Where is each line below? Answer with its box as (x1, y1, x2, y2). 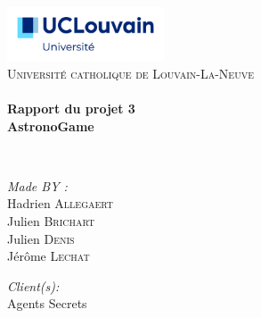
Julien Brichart (7, 211, 95, 230)
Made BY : (7, 176, 68, 195)
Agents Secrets (7, 294, 87, 313)
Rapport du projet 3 (7, 99, 135, 117)
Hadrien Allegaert (7, 194, 114, 213)
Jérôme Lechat (7, 247, 90, 265)
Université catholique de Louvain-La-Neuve (7, 63, 254, 82)
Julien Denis (7, 229, 75, 247)
